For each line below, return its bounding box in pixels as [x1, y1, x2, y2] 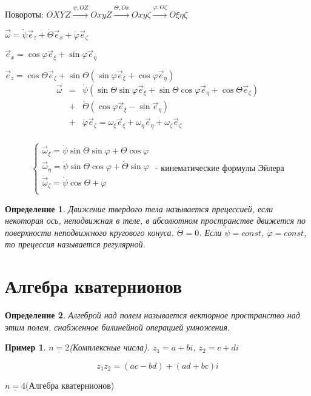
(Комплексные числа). [69, 341, 150, 354]
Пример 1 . [5, 341, 46, 354]
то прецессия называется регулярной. [5, 238, 145, 250]
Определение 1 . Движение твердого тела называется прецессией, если [5, 202, 273, 215]
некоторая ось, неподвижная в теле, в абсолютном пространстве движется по [5, 214, 306, 227]
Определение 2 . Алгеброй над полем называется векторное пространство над [5, 309, 300, 321]
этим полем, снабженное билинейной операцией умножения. [5, 320, 230, 333]
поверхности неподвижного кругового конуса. [5, 226, 174, 238]
